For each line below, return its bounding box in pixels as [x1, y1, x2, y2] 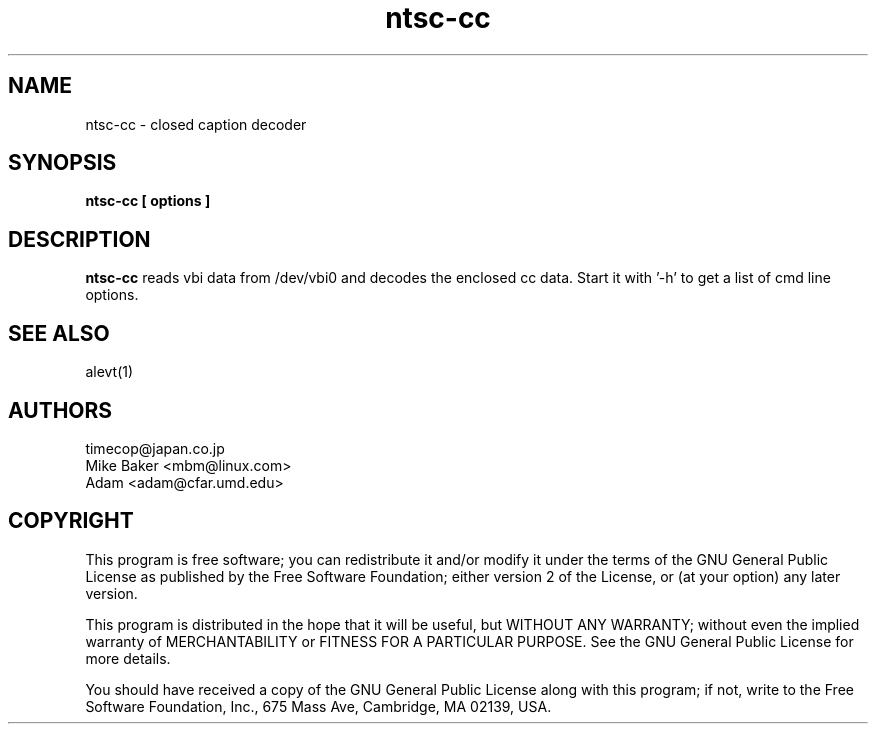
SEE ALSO [8, 320, 110, 346]
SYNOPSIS [8, 150, 117, 176]
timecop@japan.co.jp [85, 439, 225, 457]
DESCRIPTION [8, 226, 151, 252]
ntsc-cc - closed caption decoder [85, 115, 307, 133]
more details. [85, 649, 171, 667]
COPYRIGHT [8, 508, 134, 534]
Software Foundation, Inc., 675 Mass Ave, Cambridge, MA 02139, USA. [85, 697, 552, 715]
